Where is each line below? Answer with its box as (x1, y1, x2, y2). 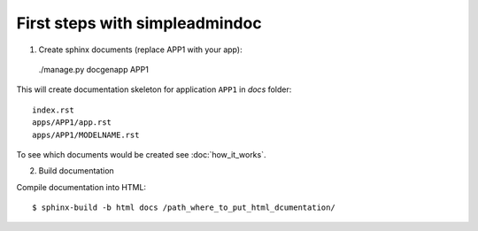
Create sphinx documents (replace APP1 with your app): (38, 44, 243, 55)
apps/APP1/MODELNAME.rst (32, 129, 140, 140)
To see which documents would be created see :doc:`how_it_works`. (16, 149, 266, 159)
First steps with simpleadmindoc (16, 13, 262, 33)
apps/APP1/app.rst (32, 118, 112, 127)
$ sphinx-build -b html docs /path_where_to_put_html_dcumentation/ (32, 203, 335, 212)
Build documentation (38, 166, 114, 176)
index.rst (32, 104, 74, 115)
